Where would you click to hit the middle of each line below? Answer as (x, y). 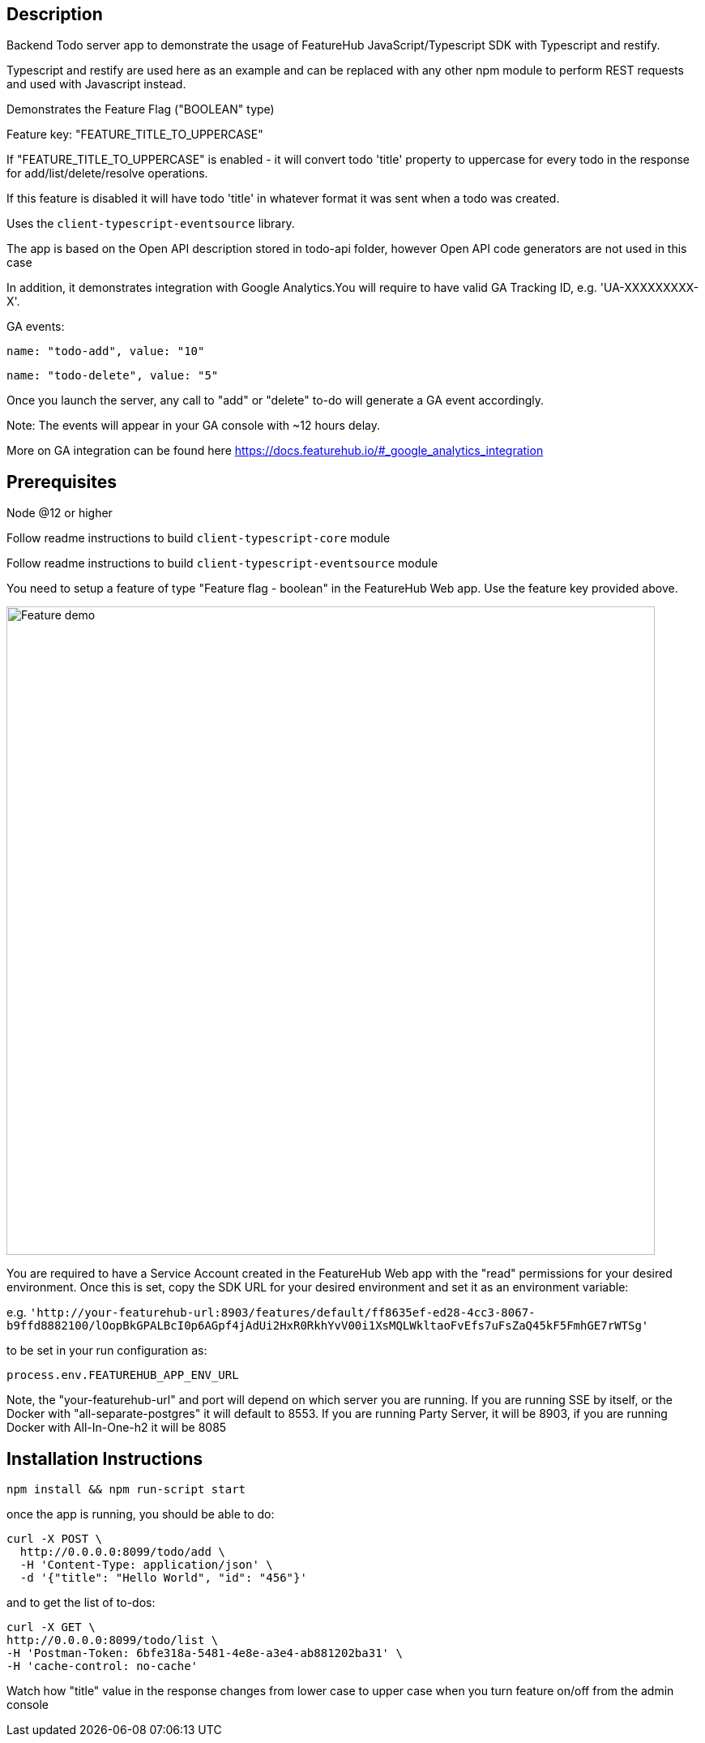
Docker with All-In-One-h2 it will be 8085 (117, 1428)
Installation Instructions (105, 1458)
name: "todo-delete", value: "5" (113, 376)
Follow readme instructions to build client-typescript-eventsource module (222, 563)
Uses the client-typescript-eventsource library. (151, 224)
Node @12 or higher (60, 513)
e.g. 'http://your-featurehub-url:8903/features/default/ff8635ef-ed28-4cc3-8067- (271, 1313)
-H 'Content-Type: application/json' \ (146, 1565)
